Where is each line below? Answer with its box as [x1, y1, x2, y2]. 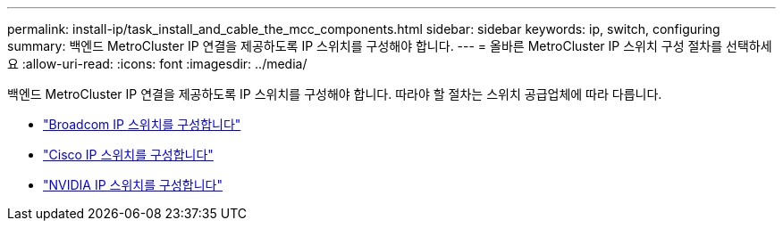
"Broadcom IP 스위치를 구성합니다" [43, 117, 241, 132]
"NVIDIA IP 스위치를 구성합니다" [43, 177, 223, 192]
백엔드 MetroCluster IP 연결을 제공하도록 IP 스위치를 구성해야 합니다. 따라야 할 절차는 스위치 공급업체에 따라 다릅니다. [7, 86, 662, 102]
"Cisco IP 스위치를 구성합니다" [43, 147, 214, 162]
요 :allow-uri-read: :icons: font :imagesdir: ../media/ [7, 56, 307, 71]
